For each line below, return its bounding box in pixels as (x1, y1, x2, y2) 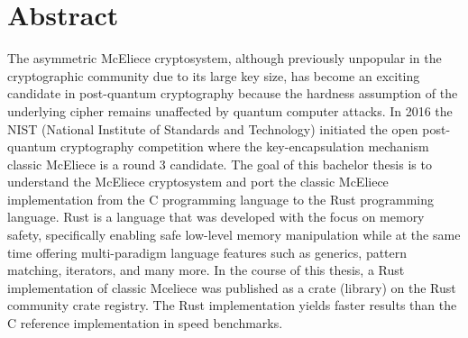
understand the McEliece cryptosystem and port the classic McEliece (7, 172, 389, 191)
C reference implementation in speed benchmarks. (7, 314, 283, 333)
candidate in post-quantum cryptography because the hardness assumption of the (7, 84, 458, 103)
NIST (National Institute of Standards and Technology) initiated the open (7, 119, 418, 138)
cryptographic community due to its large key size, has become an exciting (7, 66, 420, 85)
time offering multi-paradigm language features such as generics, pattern (7, 242, 408, 261)
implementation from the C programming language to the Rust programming (7, 189, 434, 208)
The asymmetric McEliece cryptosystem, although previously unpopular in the (7, 49, 442, 68)
